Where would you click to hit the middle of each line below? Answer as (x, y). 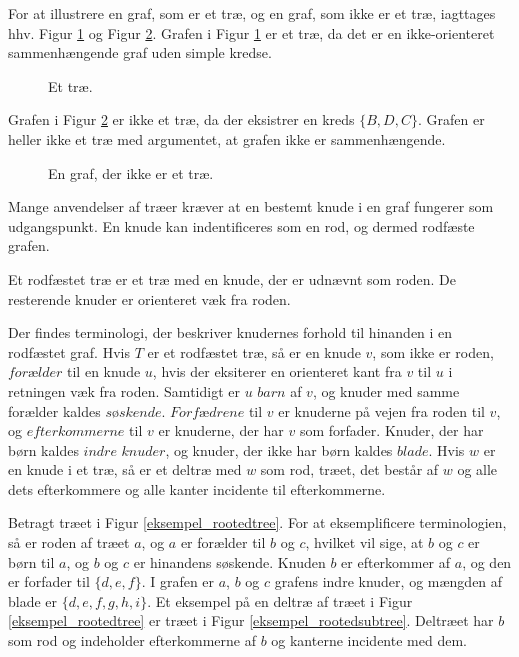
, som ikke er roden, (433, 351)
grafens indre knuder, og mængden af (388, 581)
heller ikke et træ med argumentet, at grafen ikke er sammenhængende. (227, 138)
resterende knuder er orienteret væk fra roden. (149, 298)
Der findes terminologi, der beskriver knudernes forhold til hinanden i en (230, 332)
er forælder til (223, 542)
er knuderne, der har (221, 430)
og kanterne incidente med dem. (369, 640)
